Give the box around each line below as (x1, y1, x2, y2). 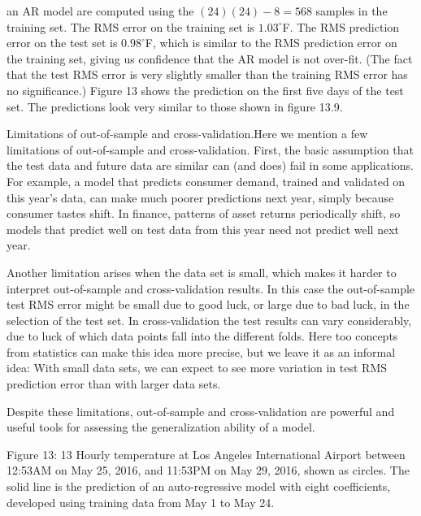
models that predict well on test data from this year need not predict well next (7, 220, 399, 237)
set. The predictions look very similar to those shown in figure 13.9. (7, 98, 343, 115)
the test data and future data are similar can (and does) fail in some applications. (7, 157, 414, 174)
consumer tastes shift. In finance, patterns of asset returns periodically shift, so (7, 205, 401, 222)
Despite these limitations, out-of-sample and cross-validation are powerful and (7, 402, 395, 419)
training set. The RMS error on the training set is (7, 18, 255, 35)
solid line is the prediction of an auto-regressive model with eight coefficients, (7, 478, 391, 495)
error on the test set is (7, 34, 118, 51)
